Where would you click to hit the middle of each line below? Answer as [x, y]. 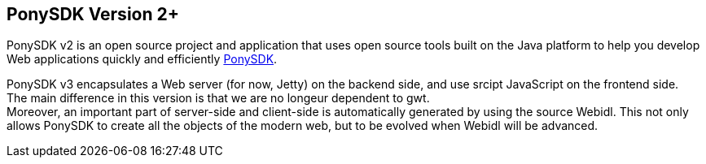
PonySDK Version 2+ [93, 14]
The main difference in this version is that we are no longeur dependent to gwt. [218, 98]
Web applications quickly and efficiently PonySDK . [142, 59]
